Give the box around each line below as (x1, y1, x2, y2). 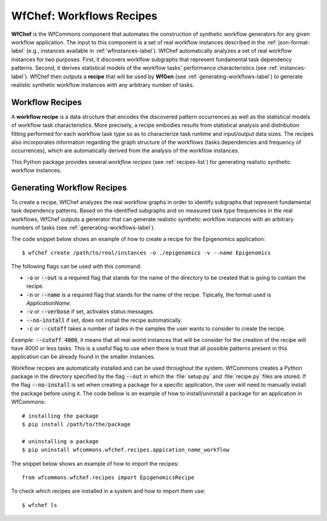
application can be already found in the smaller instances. (11, 353, 156, 361)
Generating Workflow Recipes (11, 182, 127, 192)
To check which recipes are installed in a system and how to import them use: (11, 488, 206, 495)
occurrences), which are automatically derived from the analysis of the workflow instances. (11, 147, 240, 154)
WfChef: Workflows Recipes (11, 9, 157, 22)
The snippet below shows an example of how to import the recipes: (11, 460, 179, 467)
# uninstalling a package (22, 438, 99, 444)
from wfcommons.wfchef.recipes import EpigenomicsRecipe (22, 474, 195, 481)
